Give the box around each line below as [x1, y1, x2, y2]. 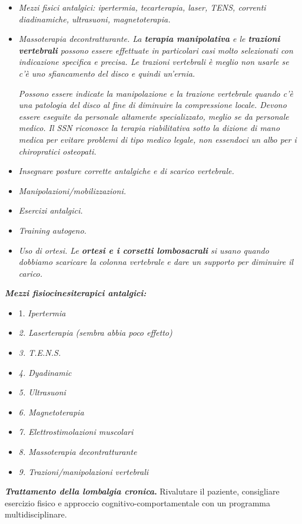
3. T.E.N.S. [18, 346, 61, 359]
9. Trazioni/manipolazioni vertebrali [18, 465, 149, 477]
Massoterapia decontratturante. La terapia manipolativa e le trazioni [18, 32, 280, 45]
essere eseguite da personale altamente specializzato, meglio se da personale [18, 110, 289, 122]
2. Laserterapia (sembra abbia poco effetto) [18, 326, 172, 339]
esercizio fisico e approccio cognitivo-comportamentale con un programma [5, 496, 271, 509]
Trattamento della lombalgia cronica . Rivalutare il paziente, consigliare [5, 485, 280, 497]
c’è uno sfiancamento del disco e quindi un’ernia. [18, 67, 195, 79]
